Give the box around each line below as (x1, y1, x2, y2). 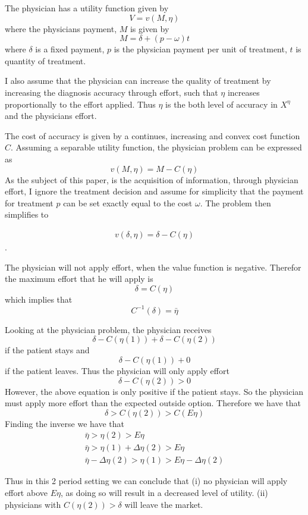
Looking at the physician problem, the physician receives (5, 323, 212, 335)
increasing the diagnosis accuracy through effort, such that (5, 86, 218, 98)
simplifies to (5, 208, 49, 221)
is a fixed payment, (35, 43, 105, 55)
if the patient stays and (5, 344, 90, 356)
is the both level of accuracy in (165, 98, 278, 110)
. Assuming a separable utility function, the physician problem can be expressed (11, 141, 302, 153)
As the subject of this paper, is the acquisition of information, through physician (5, 173, 298, 186)
